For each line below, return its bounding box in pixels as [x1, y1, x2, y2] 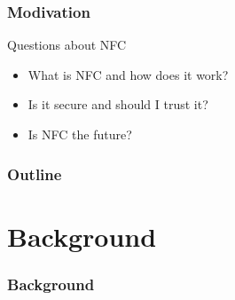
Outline [7, 162, 62, 185]
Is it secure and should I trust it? [27, 95, 208, 114]
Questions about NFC [7, 36, 127, 54]
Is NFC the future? [27, 125, 132, 143]
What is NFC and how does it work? [27, 65, 229, 83]
